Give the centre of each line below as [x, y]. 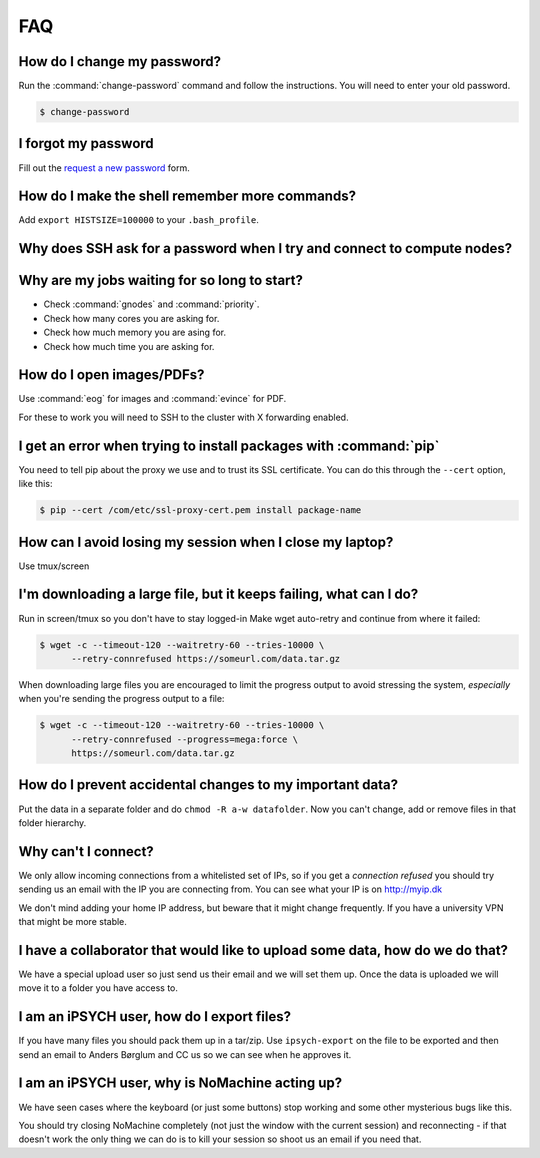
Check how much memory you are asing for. [135, 332]
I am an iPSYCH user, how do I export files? [155, 1016]
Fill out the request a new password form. [104, 167]
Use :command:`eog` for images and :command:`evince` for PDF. [152, 399]
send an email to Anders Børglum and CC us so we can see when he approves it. [185, 1054]
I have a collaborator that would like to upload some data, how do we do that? [263, 950]
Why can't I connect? [86, 851]
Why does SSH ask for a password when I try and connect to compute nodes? [265, 248]
